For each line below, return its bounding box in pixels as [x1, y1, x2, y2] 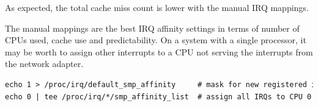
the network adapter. [5, 57, 84, 70]
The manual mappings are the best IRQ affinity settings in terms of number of [5, 21, 300, 34]
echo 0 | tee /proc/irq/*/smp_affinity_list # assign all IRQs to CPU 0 [5, 92, 312, 101]
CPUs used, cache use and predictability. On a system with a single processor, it [5, 34, 306, 46]
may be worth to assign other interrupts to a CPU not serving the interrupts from [5, 45, 313, 58]
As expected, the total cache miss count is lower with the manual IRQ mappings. [5, 1, 309, 13]
